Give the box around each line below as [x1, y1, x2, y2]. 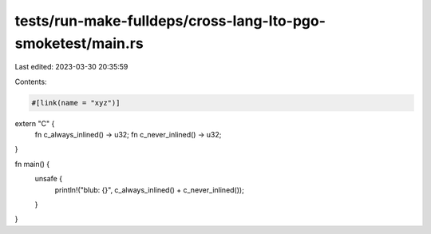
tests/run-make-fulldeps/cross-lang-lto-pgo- [14, 12, 326, 30]
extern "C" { [14, 118, 55, 128]
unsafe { [34, 174, 63, 184]
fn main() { [14, 159, 50, 169]
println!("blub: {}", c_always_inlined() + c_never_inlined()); [54, 184, 245, 195]
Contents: [14, 77, 47, 86]
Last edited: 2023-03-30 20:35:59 [14, 62, 129, 72]
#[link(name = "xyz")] [31, 98, 121, 107]
